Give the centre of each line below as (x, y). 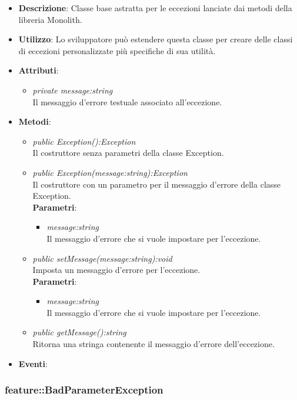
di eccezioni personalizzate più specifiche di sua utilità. (117, 50)
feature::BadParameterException (84, 390)
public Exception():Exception (84, 141)
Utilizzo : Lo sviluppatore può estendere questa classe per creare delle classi (156, 39)
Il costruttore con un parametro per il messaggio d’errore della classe (157, 184)
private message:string (73, 90)
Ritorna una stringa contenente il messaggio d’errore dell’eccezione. (153, 344)
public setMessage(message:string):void (102, 258)
